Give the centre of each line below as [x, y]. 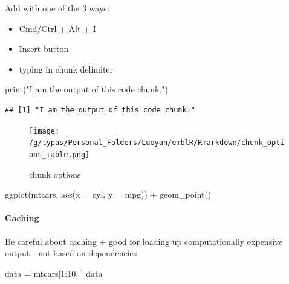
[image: [44, 131]
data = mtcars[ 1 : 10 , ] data [54, 273]
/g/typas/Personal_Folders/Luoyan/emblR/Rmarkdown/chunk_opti [157, 143]
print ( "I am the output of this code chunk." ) [87, 89]
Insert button [44, 49]
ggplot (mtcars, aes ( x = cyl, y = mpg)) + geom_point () [108, 194]
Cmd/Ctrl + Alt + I [57, 28]
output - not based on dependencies [71, 253]
